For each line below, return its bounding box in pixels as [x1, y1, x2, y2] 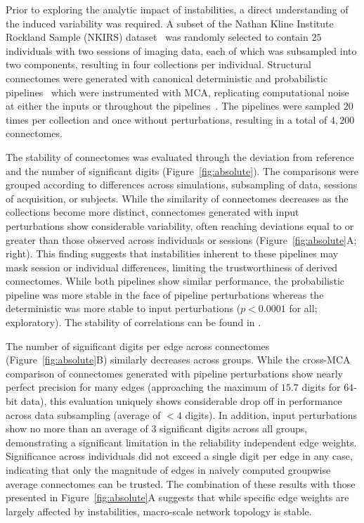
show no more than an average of [6, 421, 148, 436]
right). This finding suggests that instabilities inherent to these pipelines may [6, 246, 339, 261]
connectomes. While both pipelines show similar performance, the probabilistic [6, 273, 345, 288]
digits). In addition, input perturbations [185, 407, 358, 422]
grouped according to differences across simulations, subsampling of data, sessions [6, 177, 358, 192]
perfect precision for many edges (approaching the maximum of [6, 380, 278, 394]
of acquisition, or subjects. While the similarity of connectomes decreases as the [6, 191, 349, 205]
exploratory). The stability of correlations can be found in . [6, 315, 261, 330]
